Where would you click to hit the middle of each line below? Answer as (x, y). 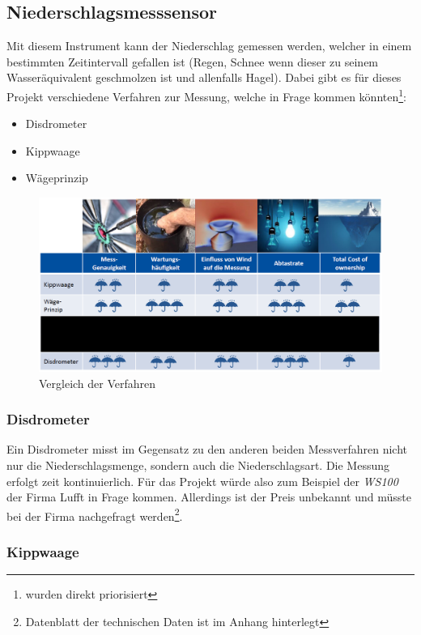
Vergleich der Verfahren (98, 383)
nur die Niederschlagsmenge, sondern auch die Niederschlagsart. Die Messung (198, 465)
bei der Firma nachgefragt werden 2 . (95, 514)
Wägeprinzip (57, 178)
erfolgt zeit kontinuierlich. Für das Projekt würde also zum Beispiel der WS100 (202, 481)
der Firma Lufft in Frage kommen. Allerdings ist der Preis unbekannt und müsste (209, 497)
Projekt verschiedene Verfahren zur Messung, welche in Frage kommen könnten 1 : (206, 95)
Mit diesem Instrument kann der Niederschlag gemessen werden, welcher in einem (209, 46)
